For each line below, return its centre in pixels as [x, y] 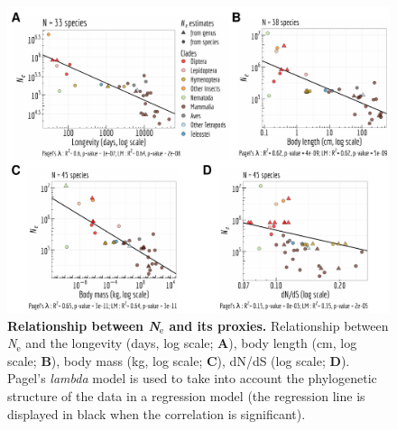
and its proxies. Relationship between [279, 325]
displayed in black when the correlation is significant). [157, 413]
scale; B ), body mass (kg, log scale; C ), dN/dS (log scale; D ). [179, 360]
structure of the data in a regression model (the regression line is [186, 396]
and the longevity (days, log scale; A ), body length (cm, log [191, 343]
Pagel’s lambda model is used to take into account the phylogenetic [192, 378]
